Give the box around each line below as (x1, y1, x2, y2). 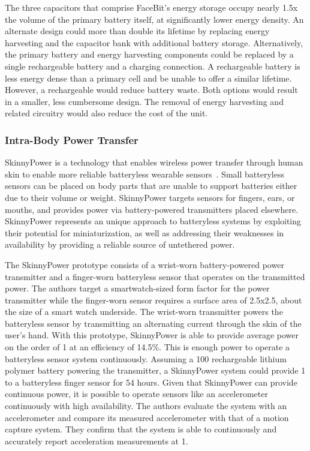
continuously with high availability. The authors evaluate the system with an (5, 399, 287, 412)
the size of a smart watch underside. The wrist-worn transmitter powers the (5, 305, 283, 318)
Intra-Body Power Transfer (5, 132, 139, 147)
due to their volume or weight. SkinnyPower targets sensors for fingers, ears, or (5, 191, 295, 203)
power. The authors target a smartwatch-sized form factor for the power (5, 282, 270, 294)
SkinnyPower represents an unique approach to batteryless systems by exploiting (5, 215, 302, 227)
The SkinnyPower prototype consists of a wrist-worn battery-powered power (5, 258, 284, 270)
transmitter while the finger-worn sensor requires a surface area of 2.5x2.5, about (5, 293, 302, 306)
